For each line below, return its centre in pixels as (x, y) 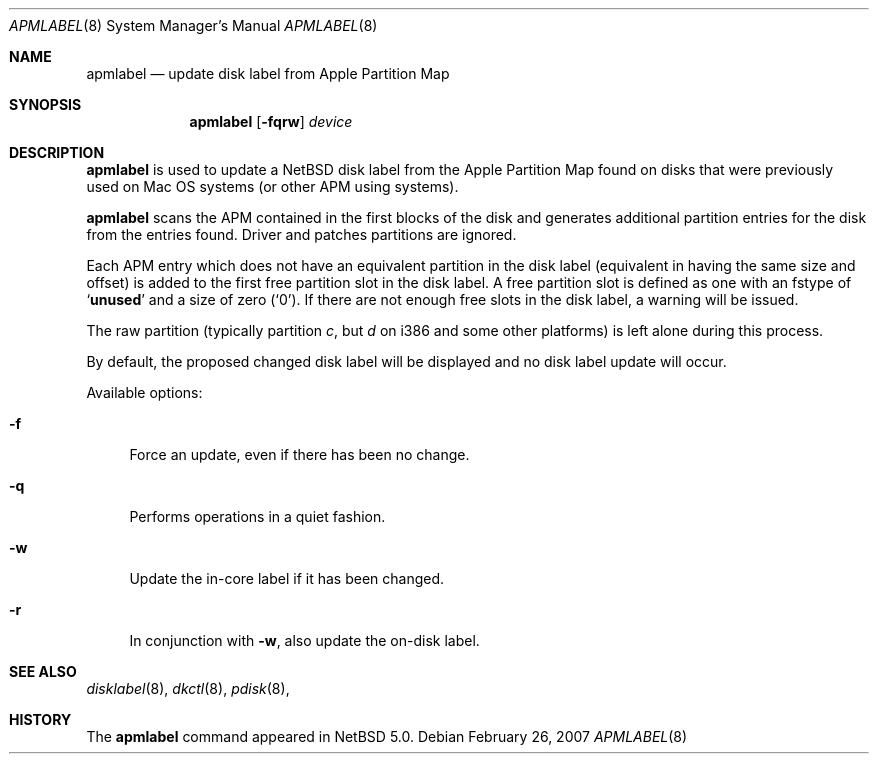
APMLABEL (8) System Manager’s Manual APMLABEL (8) (193, 25)
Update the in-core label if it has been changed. (287, 578)
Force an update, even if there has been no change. (299, 454)
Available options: (144, 392)
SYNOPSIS (45, 104)
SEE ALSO (43, 671)
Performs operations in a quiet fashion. (257, 516)
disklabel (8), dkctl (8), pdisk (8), (188, 688)
